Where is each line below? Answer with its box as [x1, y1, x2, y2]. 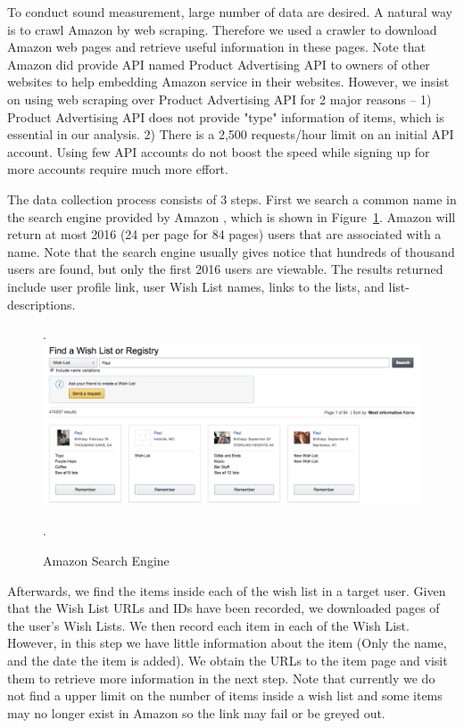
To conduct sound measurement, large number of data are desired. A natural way [7, 3, 453, 21]
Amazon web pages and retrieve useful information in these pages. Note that [7, 37, 427, 56]
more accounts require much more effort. [7, 160, 228, 178]
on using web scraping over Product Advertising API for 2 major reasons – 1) [7, 89, 432, 108]
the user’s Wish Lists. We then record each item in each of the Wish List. [7, 616, 410, 634]
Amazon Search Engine [43, 551, 170, 570]
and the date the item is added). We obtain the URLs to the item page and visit [7, 651, 448, 670]
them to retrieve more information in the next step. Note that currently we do [7, 668, 435, 687]
